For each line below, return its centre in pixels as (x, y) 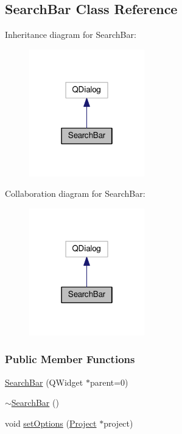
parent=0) (109, 382)
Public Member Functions (70, 359)
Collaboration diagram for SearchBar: (75, 193)
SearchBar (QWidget (44, 382)
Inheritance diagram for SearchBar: (71, 35)
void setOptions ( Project (51, 423)
